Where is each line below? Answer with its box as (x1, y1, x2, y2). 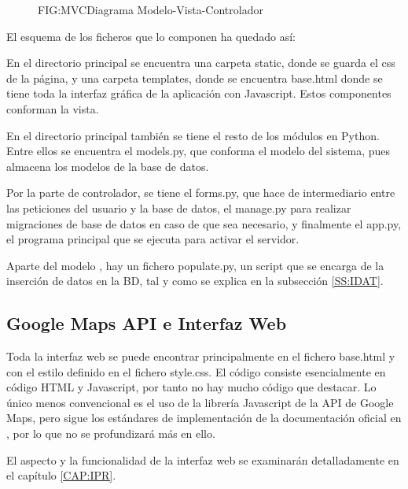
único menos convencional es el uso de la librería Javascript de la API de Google (6, 394, 394, 410)
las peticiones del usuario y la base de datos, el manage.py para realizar (6, 199, 351, 216)
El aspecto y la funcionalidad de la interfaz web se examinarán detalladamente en (6, 451, 399, 468)
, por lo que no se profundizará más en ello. (6, 425, 215, 442)
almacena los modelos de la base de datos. (6, 157, 209, 174)
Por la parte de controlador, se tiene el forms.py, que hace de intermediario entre (6, 184, 395, 201)
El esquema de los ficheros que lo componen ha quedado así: (6, 28, 296, 44)
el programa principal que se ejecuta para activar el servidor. (6, 231, 300, 247)
